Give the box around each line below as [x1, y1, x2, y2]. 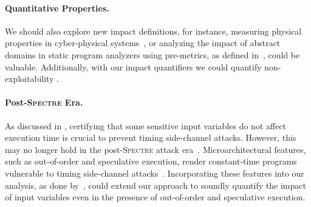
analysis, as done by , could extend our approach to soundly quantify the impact [5, 178, 306, 191]
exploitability [5, 72, 54, 85]
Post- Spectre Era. [5, 96, 83, 109]
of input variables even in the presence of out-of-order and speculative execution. [5, 191, 306, 203]
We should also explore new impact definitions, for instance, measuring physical [5, 24, 302, 37]
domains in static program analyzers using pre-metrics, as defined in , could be [5, 48, 300, 61]
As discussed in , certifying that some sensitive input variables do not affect [5, 119, 287, 132]
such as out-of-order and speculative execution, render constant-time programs [5, 155, 297, 168]
